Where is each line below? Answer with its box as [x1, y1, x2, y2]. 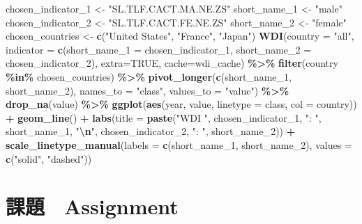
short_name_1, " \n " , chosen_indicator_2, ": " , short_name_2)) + [6, 124, 296, 138]
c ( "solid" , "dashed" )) [6, 151, 92, 166]
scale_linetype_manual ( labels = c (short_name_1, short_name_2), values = [6, 137, 352, 152]
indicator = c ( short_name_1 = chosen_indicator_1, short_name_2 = [6, 42, 312, 56]
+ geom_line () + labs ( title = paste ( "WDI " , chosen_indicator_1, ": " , [6, 110, 322, 125]
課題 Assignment [6, 192, 179, 221]
